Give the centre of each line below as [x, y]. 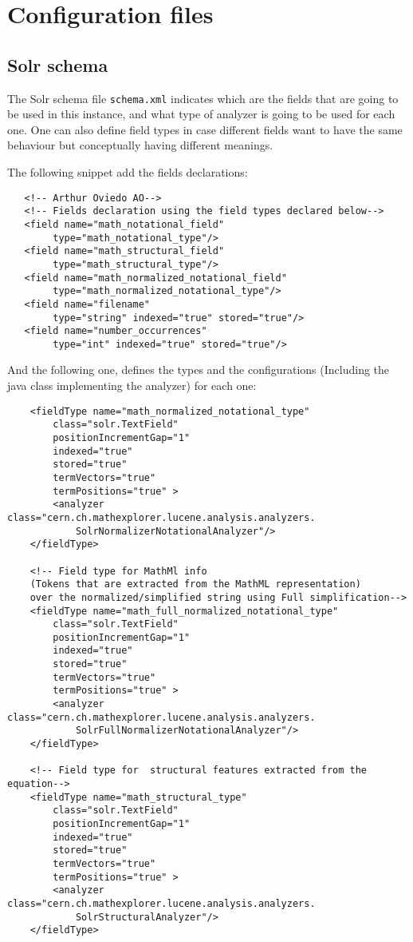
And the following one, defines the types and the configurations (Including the [199, 370]
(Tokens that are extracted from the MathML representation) [195, 584]
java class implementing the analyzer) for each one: [132, 386]
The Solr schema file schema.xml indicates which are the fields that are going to [203, 98]
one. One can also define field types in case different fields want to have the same [205, 129]
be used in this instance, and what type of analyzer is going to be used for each [201, 114]
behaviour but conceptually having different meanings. [140, 145]
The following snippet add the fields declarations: [128, 172]
